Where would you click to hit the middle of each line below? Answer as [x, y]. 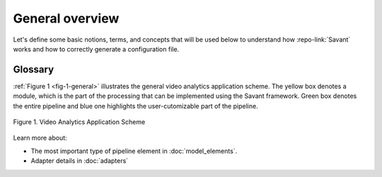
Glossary [34, 69]
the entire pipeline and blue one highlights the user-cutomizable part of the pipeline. [135, 106]
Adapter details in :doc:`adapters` [80, 161]
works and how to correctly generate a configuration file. [96, 49]
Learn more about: [40, 138]
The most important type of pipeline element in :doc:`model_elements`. [134, 151]
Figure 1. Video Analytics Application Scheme [79, 122]
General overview [66, 18]
